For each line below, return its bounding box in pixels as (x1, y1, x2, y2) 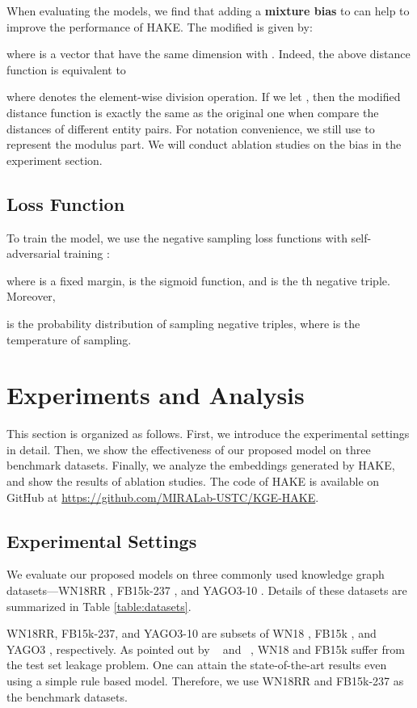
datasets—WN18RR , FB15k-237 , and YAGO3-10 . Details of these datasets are (6, 582, 407, 598)
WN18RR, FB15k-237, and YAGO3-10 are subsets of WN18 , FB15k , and (6, 625, 377, 642)
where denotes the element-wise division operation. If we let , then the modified (6, 88, 401, 105)
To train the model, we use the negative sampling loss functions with (6, 229, 347, 246)
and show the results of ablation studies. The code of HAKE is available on (6, 473, 380, 490)
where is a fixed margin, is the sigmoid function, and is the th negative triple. (6, 272, 390, 289)
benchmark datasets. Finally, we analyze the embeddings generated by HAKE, (6, 457, 395, 474)
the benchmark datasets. (6, 688, 128, 705)
